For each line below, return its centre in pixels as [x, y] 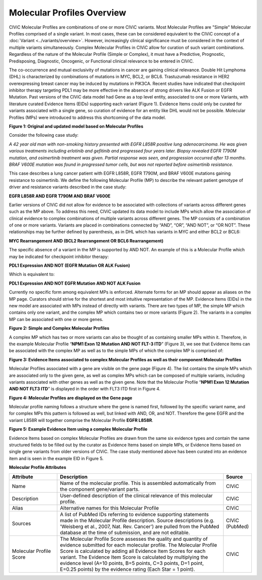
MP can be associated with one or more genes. [56, 319]
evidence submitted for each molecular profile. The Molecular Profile [139, 545]
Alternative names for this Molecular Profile [109, 508]
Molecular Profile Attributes [38, 467]
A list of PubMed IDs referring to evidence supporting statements [134, 514]
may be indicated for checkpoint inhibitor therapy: [59, 257]
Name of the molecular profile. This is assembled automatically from [138, 483]
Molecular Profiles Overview [67, 13]
